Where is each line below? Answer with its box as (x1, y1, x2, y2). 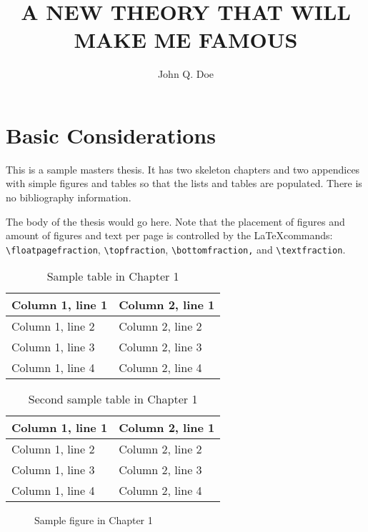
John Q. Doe (157, 66, 214, 81)
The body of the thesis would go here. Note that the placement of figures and (6, 214, 345, 229)
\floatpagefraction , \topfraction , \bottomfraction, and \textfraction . (6, 241, 346, 256)
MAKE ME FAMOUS (74, 25, 298, 54)
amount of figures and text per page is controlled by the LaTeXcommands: (6, 228, 333, 243)
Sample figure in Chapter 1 (34, 513, 153, 528)
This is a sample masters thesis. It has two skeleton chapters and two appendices (6, 161, 360, 176)
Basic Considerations (6, 120, 216, 149)
